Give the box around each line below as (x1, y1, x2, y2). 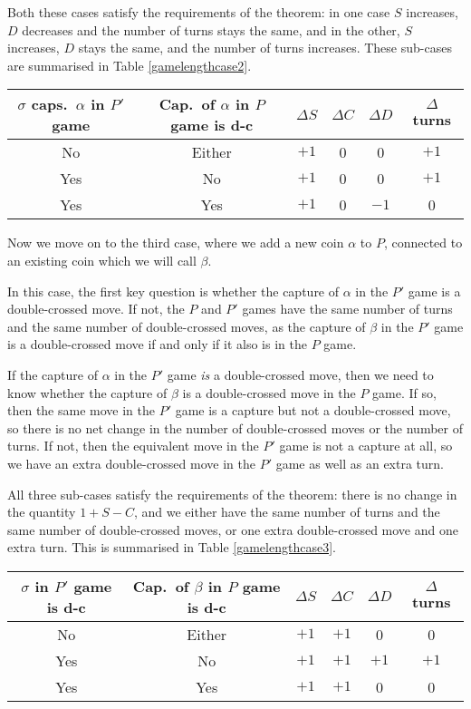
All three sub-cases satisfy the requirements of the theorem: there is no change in (7, 484, 457, 503)
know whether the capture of (7, 383, 168, 402)
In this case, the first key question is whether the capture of (7, 281, 340, 300)
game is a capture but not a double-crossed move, (175, 401, 451, 420)
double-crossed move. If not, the (7, 299, 185, 318)
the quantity (7, 502, 76, 521)
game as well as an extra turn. (275, 453, 444, 472)
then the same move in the (7, 401, 155, 420)
